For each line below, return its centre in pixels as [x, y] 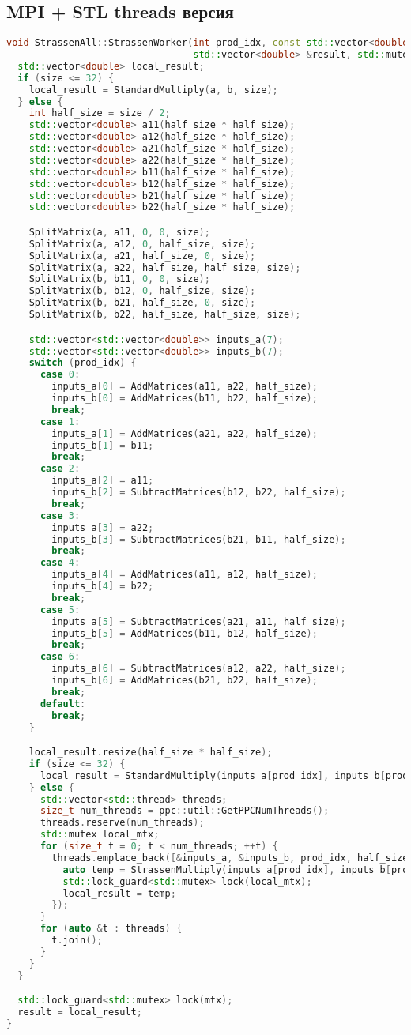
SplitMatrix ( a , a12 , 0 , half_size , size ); [142, 244]
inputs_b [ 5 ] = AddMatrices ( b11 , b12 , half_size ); [185, 633]
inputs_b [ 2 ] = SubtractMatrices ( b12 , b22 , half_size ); [199, 493]
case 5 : [60, 610]
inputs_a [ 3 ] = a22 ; [103, 527]
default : [63, 704]
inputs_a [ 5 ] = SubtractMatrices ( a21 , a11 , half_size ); [199, 621]
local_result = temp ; [119, 893]
